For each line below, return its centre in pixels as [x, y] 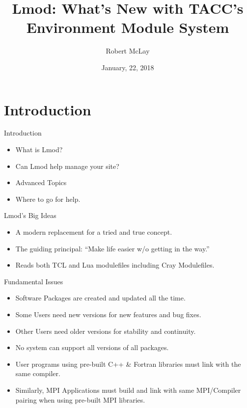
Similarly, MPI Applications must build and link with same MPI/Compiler [128, 390]
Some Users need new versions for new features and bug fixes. [108, 314]
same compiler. [38, 373]
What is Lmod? [39, 150]
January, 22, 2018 [128, 67]
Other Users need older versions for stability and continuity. [106, 331]
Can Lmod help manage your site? [67, 166]
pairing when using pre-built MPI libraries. [80, 399]
